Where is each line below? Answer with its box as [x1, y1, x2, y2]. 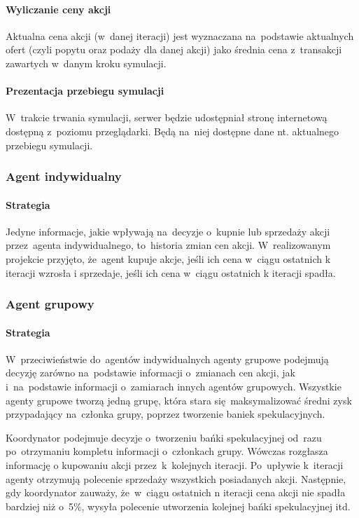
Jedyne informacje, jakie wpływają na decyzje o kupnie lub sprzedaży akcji [6, 224, 330, 238]
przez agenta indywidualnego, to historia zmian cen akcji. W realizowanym [6, 238, 331, 252]
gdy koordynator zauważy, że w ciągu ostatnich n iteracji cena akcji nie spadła [6, 485, 346, 500]
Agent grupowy [6, 295, 94, 313]
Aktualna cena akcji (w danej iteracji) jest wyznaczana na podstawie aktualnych [6, 28, 354, 43]
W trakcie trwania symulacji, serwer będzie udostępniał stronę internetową [6, 110, 328, 125]
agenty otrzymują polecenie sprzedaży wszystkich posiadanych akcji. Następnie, [6, 471, 346, 486]
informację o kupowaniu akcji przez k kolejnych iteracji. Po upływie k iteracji [6, 457, 344, 472]
